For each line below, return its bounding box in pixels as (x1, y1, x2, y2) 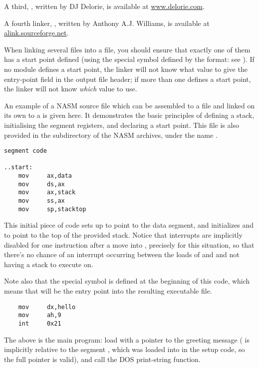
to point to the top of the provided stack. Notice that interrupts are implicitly (4, 229, 243, 240)
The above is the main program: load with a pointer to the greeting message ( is (4, 334, 250, 345)
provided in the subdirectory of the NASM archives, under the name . (4, 129, 218, 140)
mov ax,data (18, 172, 72, 180)
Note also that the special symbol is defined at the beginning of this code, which (4, 276, 250, 286)
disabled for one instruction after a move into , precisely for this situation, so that (4, 239, 255, 250)
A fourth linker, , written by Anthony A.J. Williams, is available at (4, 17, 210, 28)
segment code (4, 147, 47, 155)
